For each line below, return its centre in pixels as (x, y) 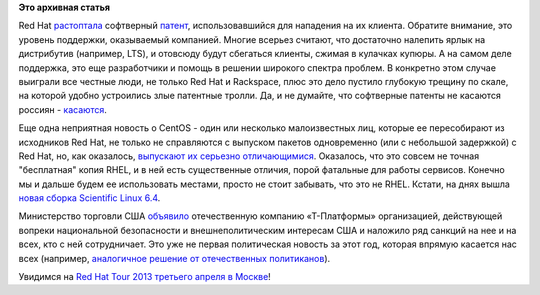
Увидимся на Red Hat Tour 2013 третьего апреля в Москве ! (145, 277)
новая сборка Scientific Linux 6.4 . (89, 198)
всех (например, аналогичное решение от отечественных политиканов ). (174, 258)
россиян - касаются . (62, 109)
